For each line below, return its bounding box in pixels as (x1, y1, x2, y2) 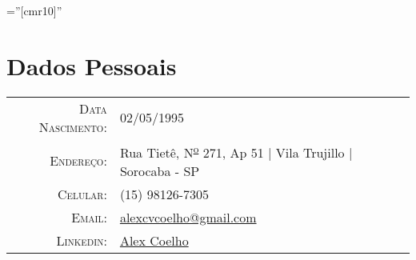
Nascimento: (38, 117, 107, 136)
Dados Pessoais (6, 49, 177, 82)
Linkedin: (56, 231, 107, 250)
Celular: (58, 185, 107, 204)
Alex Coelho (119, 231, 189, 250)
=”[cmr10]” (6, 2, 62, 18)
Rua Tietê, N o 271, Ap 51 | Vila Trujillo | (119, 140, 353, 162)
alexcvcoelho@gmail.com (119, 208, 257, 227)
